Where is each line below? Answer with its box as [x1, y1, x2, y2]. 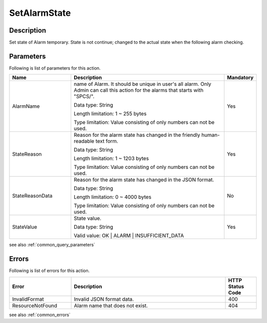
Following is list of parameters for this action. [9, 65, 101, 71]
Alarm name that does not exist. [74, 302, 148, 309]
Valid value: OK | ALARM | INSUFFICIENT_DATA [73, 232, 184, 239]
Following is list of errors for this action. [9, 268, 90, 274]
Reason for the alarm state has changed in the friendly [73, 131, 200, 138]
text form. [95, 138, 119, 145]
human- [201, 131, 220, 138]
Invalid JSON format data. [74, 295, 134, 302]
